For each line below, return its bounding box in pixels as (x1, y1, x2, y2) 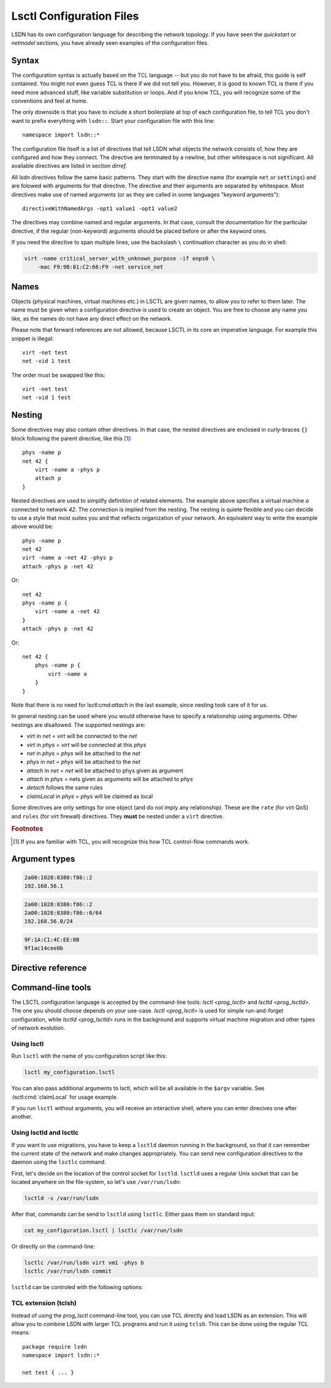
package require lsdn (22, 1343, 87, 1350)
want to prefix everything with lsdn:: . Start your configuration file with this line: (11, 117, 215, 124)
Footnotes (11, 825, 44, 833)
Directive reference (11, 962, 87, 973)
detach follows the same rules (26, 784, 103, 791)
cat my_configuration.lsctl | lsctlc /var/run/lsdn (24, 1227, 183, 1234)
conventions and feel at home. (11, 97, 88, 104)
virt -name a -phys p (34, 466, 101, 473)
